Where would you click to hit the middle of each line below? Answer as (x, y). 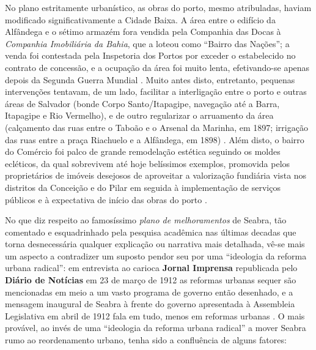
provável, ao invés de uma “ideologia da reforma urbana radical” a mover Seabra (156, 328)
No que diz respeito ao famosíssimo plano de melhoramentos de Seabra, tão (146, 220)
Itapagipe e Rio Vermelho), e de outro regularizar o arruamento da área (139, 115)
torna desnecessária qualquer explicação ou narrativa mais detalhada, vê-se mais (155, 244)
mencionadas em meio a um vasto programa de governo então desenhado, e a (149, 292)
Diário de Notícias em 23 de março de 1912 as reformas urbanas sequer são (151, 280)
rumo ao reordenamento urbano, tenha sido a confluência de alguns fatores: (146, 340)
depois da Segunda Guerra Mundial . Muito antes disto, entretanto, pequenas (150, 79)
